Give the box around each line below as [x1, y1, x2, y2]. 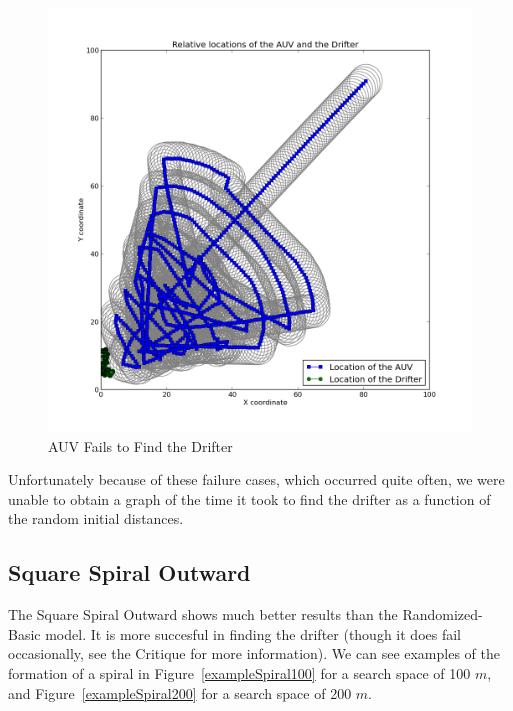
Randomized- [402, 604, 483, 625]
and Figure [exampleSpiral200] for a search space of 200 [8, 682, 352, 703]
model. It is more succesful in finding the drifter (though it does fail [45, 623, 461, 644]
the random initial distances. [8, 508, 184, 529]
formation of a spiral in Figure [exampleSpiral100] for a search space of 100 [8, 662, 471, 683]
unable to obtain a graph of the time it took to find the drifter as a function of [8, 488, 491, 509]
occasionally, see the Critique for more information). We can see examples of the [8, 643, 500, 664]
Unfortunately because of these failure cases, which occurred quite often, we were [8, 469, 505, 490]
